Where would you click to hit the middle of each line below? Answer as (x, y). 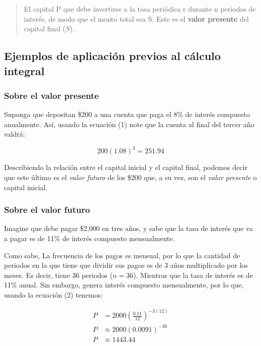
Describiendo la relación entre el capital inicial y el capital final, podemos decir (126, 167)
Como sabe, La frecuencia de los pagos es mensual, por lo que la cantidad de (122, 255)
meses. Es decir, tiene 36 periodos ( (58, 275)
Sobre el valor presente (52, 95)
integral (24, 70)
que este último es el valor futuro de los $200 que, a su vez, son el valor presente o (130, 177)
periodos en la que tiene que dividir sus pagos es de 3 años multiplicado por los (126, 265)
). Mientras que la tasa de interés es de (193, 275)
